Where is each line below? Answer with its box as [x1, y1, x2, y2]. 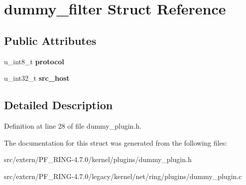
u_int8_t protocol [4, 56, 64, 66]
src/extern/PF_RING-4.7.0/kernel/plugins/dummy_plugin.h [4, 154, 192, 165]
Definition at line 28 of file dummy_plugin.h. [4, 120, 141, 131]
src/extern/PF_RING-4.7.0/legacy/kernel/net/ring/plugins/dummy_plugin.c [4, 171, 242, 181]
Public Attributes [4, 32, 97, 48]
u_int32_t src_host [4, 73, 70, 83]
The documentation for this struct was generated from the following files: [4, 137, 228, 148]
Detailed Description [4, 97, 113, 113]
